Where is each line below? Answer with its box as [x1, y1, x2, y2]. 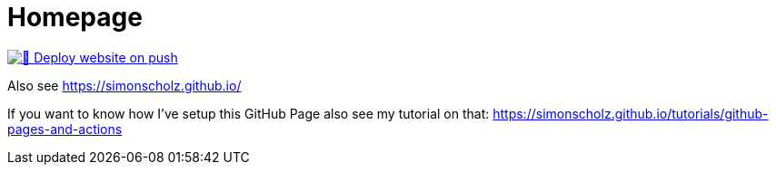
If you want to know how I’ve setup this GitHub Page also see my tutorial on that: [7, 105, 490, 121]
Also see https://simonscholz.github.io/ [7, 77, 242, 93]
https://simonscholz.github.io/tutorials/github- [492, 105, 769, 121]
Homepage [7, 2, 143, 33]
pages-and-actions [7, 120, 123, 137]
